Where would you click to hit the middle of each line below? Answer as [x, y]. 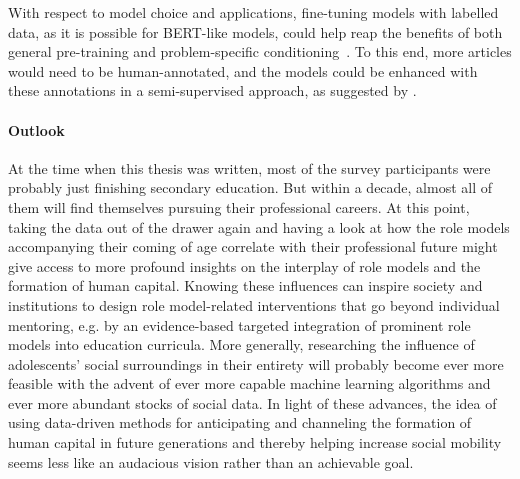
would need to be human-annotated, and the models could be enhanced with [243, 70]
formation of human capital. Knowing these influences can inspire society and [245, 285]
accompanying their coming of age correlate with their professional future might [253, 246]
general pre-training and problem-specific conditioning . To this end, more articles [260, 51]
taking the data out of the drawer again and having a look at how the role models [259, 226]
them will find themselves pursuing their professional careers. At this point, [239, 206]
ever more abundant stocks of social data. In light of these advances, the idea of [252, 402]
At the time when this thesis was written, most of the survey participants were [249, 167]
